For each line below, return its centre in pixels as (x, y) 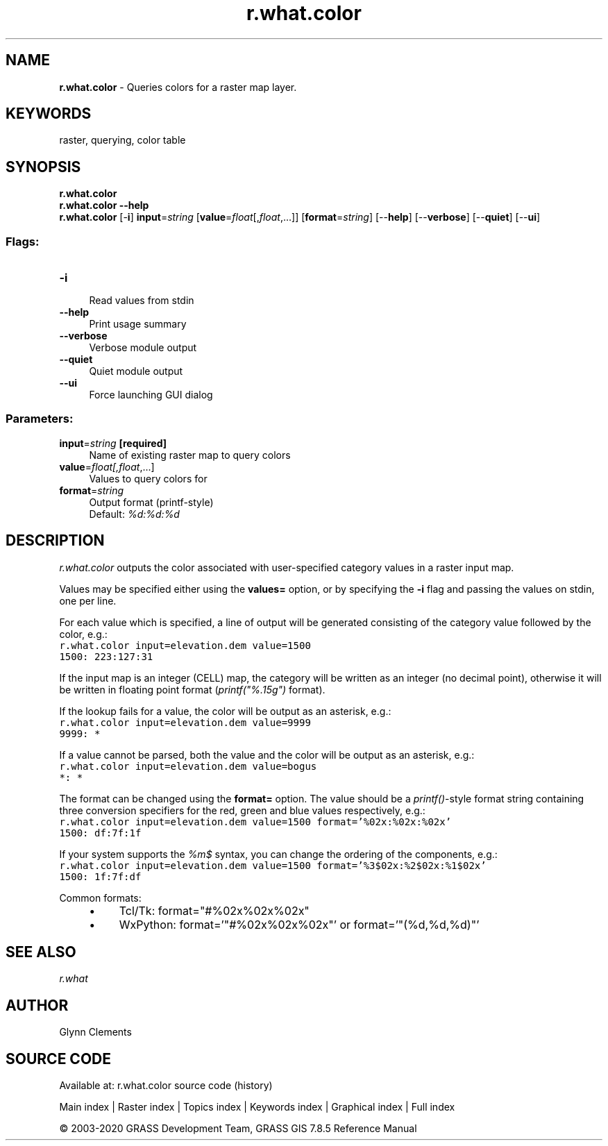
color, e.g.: (83, 634)
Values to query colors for (148, 478)
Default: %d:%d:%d (134, 514)
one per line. (88, 600)
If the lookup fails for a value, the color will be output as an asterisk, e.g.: (225, 711)
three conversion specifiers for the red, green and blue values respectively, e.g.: (242, 810)
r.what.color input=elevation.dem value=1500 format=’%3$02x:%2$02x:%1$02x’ (273, 865)
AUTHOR (37, 1005)
